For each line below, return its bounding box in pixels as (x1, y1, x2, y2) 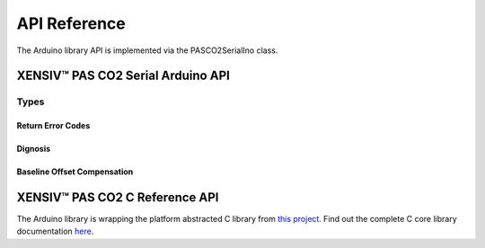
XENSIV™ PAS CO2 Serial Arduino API (16, 68, 231, 84)
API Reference (16, 13, 126, 33)
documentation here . (16, 226, 94, 237)
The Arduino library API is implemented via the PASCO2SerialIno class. (16, 45, 278, 56)
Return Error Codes (16, 120, 91, 131)
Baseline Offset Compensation (16, 166, 134, 177)
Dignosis (16, 144, 51, 155)
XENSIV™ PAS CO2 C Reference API (16, 190, 219, 205)
